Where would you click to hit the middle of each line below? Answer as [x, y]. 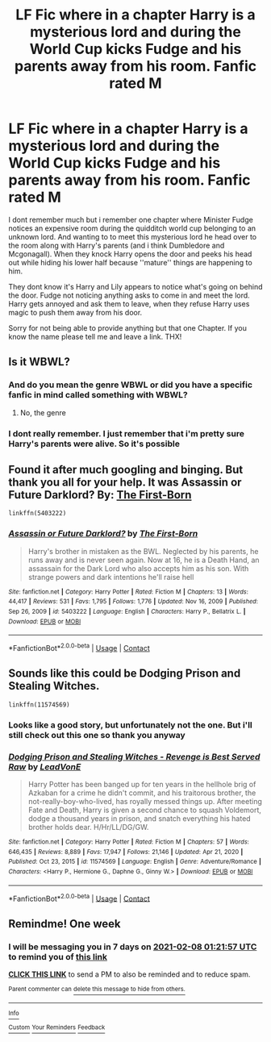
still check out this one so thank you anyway [97, 735]
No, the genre [43, 412]
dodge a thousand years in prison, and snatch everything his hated [140, 818]
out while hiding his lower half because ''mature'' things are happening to [130, 262]
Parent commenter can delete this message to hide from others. [97, 989]
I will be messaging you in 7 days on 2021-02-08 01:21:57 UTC [133, 947]
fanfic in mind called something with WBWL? [98, 395]
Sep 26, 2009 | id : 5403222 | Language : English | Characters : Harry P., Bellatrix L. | [127, 611]
